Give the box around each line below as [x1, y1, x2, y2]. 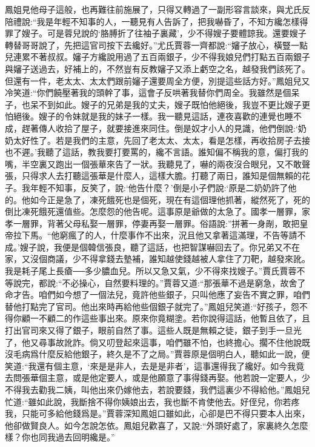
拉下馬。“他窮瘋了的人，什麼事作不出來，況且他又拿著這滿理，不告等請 [13, 229, 297, 241]
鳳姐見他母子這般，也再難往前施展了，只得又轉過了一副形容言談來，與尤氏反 [5, 3, 310, 15]
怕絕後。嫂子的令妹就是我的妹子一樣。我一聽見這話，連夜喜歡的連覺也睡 [5, 110, 293, 123]
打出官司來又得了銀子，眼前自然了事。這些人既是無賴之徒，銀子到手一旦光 [5, 324, 302, 337]
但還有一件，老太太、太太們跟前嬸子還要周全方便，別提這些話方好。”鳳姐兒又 [5, 74, 310, 87]
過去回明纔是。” [55, 431, 115, 443]
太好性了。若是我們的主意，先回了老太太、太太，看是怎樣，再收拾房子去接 [13, 133, 310, 146]
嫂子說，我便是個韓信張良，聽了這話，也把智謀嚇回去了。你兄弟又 [19, 240, 283, 253]
